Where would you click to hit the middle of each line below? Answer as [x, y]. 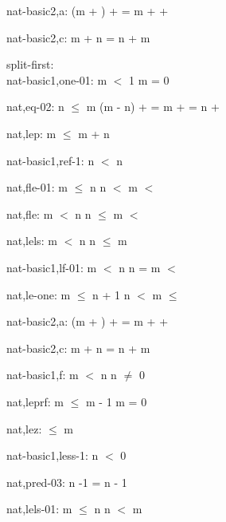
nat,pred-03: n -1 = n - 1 [67, 482]
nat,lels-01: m [39, 509]
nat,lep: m [31, 133]
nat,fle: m [30, 214]
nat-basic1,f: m [43, 375]
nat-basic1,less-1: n [53, 455]
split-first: [30, 64]
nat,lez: [24, 428]
